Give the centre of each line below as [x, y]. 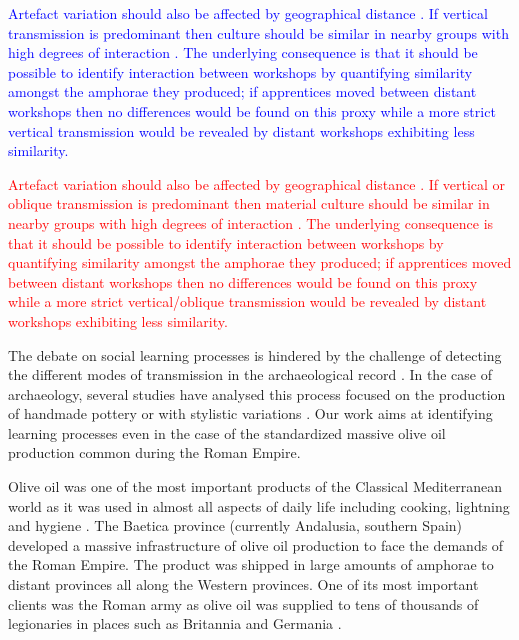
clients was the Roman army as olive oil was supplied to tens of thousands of [243, 603]
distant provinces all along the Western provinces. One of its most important [243, 584]
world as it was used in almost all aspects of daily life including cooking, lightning [259, 505]
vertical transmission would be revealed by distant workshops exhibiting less [241, 130]
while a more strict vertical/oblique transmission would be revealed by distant [247, 301]
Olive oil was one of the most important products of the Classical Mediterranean [255, 486]
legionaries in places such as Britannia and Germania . [175, 623]
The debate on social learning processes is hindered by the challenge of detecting [255, 354]
